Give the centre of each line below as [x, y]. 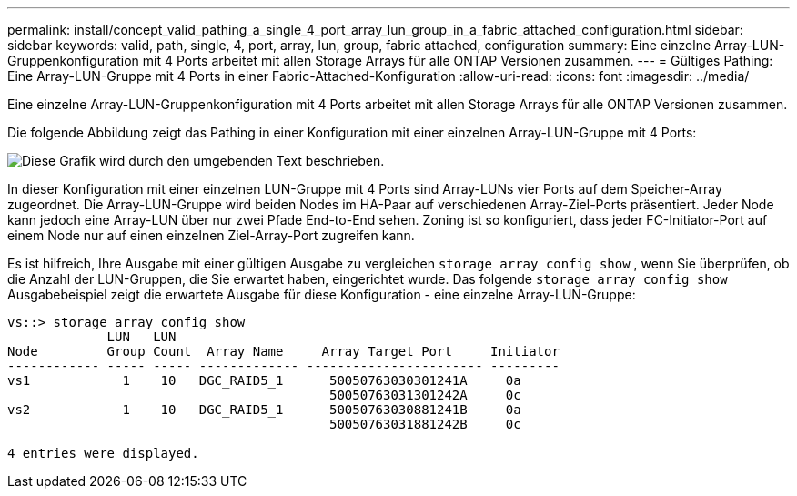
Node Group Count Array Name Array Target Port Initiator [283, 351]
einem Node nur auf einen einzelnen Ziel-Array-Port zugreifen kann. [211, 235]
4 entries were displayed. [103, 453]
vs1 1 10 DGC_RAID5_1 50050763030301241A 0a [264, 380]
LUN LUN [141, 337]
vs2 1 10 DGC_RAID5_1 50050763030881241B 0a [264, 410]
